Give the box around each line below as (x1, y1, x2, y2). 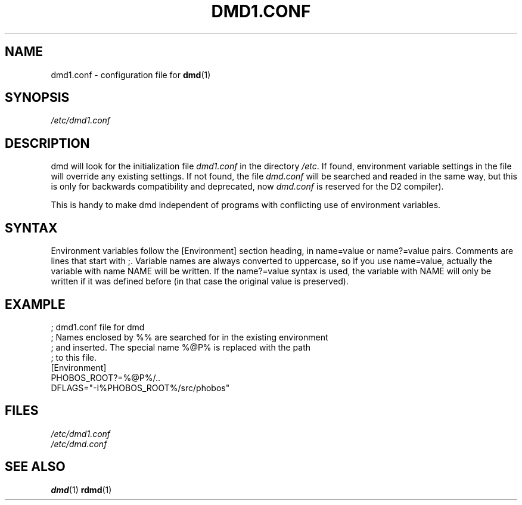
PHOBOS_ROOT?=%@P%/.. (51, 372, 161, 383)
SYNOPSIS (5, 90, 70, 106)
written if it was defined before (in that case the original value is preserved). (51, 276, 349, 287)
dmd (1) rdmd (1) (51, 484, 112, 495)
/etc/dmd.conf (51, 438, 107, 449)
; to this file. (51, 352, 97, 363)
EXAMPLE (5, 296, 66, 312)
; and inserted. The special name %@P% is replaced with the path (51, 342, 310, 352)
